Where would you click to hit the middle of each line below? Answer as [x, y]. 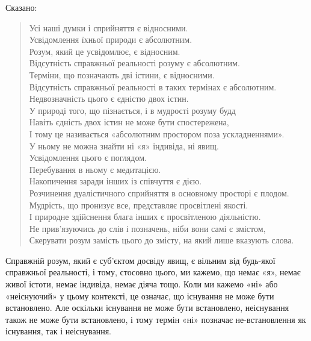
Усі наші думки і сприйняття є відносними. [109, 27]
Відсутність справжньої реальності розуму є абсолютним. [134, 63]
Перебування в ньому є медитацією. [95, 169]
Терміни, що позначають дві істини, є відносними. [122, 74]
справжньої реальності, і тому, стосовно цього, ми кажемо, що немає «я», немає [153, 272]
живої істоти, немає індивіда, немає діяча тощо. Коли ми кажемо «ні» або [142, 284]
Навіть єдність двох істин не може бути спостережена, [129, 122]
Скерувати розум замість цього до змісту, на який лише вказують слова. [162, 240]
